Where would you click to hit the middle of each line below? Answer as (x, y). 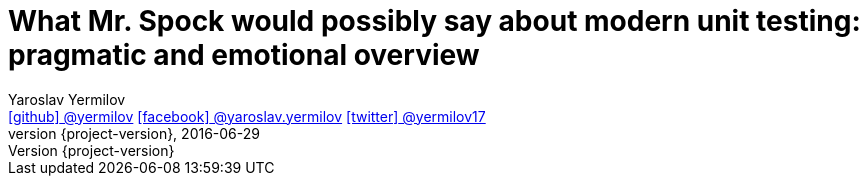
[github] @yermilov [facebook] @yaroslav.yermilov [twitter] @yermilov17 (247, 116)
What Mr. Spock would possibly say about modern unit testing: (434, 21)
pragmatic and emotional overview (244, 55)
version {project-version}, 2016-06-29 (134, 133)
